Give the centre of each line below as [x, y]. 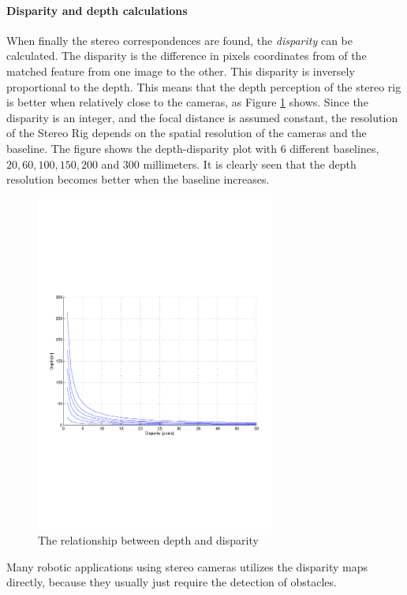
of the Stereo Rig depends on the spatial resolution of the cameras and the [187, 133]
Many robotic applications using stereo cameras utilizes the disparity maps [187, 566]
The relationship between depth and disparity [148, 540]
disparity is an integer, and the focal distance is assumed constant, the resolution [202, 117]
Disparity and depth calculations [97, 10]
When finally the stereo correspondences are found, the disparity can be [179, 40]
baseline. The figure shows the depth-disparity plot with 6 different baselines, [193, 148]
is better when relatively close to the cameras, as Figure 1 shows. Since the [187, 102]
